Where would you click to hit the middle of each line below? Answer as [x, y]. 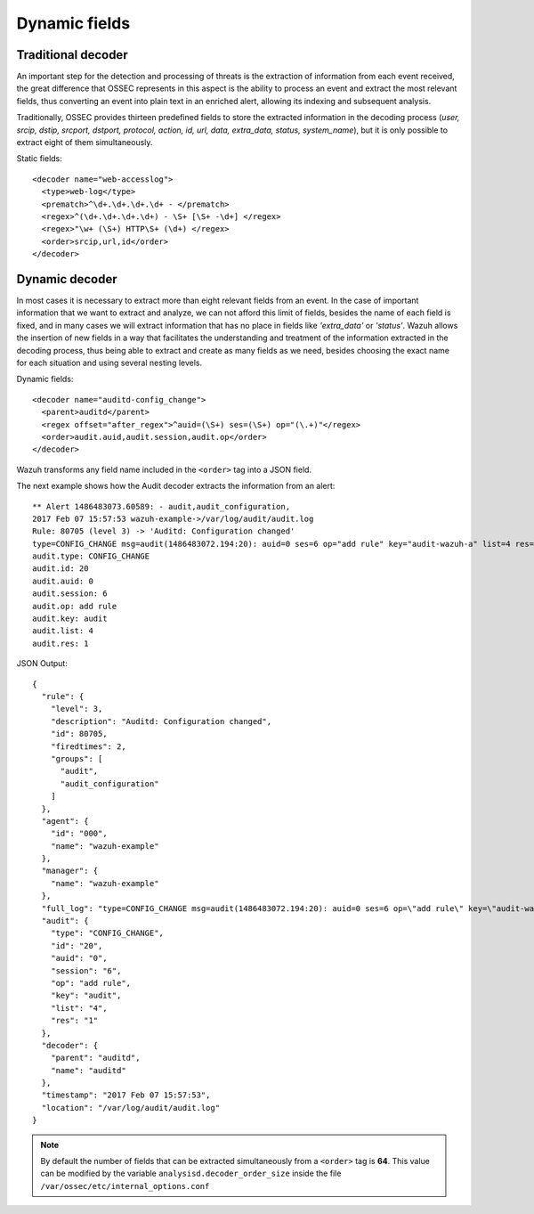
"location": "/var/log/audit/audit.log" [131, 1108]
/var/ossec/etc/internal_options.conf [125, 1186]
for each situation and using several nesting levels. [109, 363]
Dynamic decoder [67, 279]
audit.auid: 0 [63, 581]
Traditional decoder [72, 55]
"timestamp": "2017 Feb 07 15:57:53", [126, 1095]
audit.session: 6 [70, 594]
